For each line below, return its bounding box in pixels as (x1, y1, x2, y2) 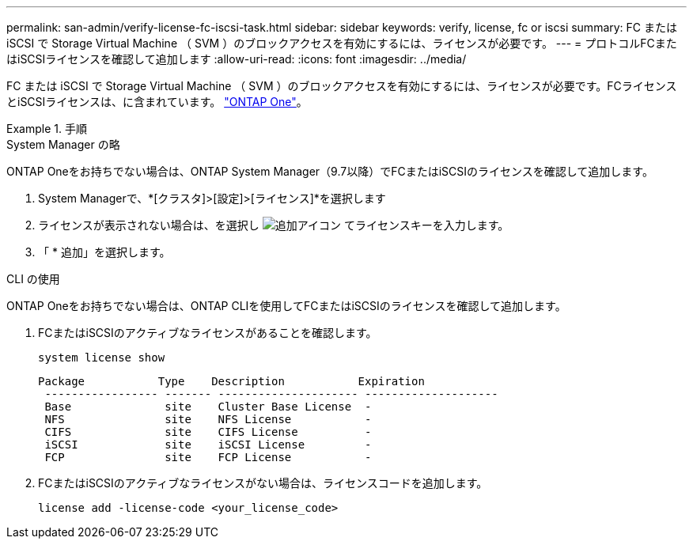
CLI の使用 (6, 272, 60, 286)
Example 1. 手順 (6, 122, 87, 135)
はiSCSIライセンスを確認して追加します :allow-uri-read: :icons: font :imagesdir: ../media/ (6, 52, 467, 66)
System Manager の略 (6, 138, 120, 151)
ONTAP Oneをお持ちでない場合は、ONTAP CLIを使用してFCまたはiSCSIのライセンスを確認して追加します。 (6, 299, 566, 312)
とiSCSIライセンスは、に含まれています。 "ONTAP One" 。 (6, 95, 308, 108)
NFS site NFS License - (44, 413, 372, 426)
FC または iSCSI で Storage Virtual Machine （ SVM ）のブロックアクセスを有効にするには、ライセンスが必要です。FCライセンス (6, 79, 677, 93)
